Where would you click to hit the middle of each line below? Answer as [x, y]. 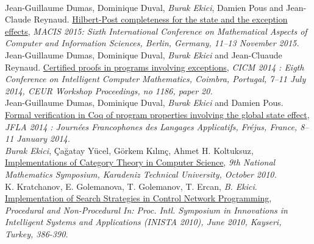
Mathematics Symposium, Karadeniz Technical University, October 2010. [141, 174]
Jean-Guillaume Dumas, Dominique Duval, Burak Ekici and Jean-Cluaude [144, 54]
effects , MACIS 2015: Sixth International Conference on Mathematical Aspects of [156, 31]
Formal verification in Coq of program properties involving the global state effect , [157, 114]
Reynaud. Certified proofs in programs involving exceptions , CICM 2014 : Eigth [155, 67]
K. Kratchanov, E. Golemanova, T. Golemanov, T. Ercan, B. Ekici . [131, 186]
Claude [18, 19]
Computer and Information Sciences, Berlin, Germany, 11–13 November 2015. [152, 43]
